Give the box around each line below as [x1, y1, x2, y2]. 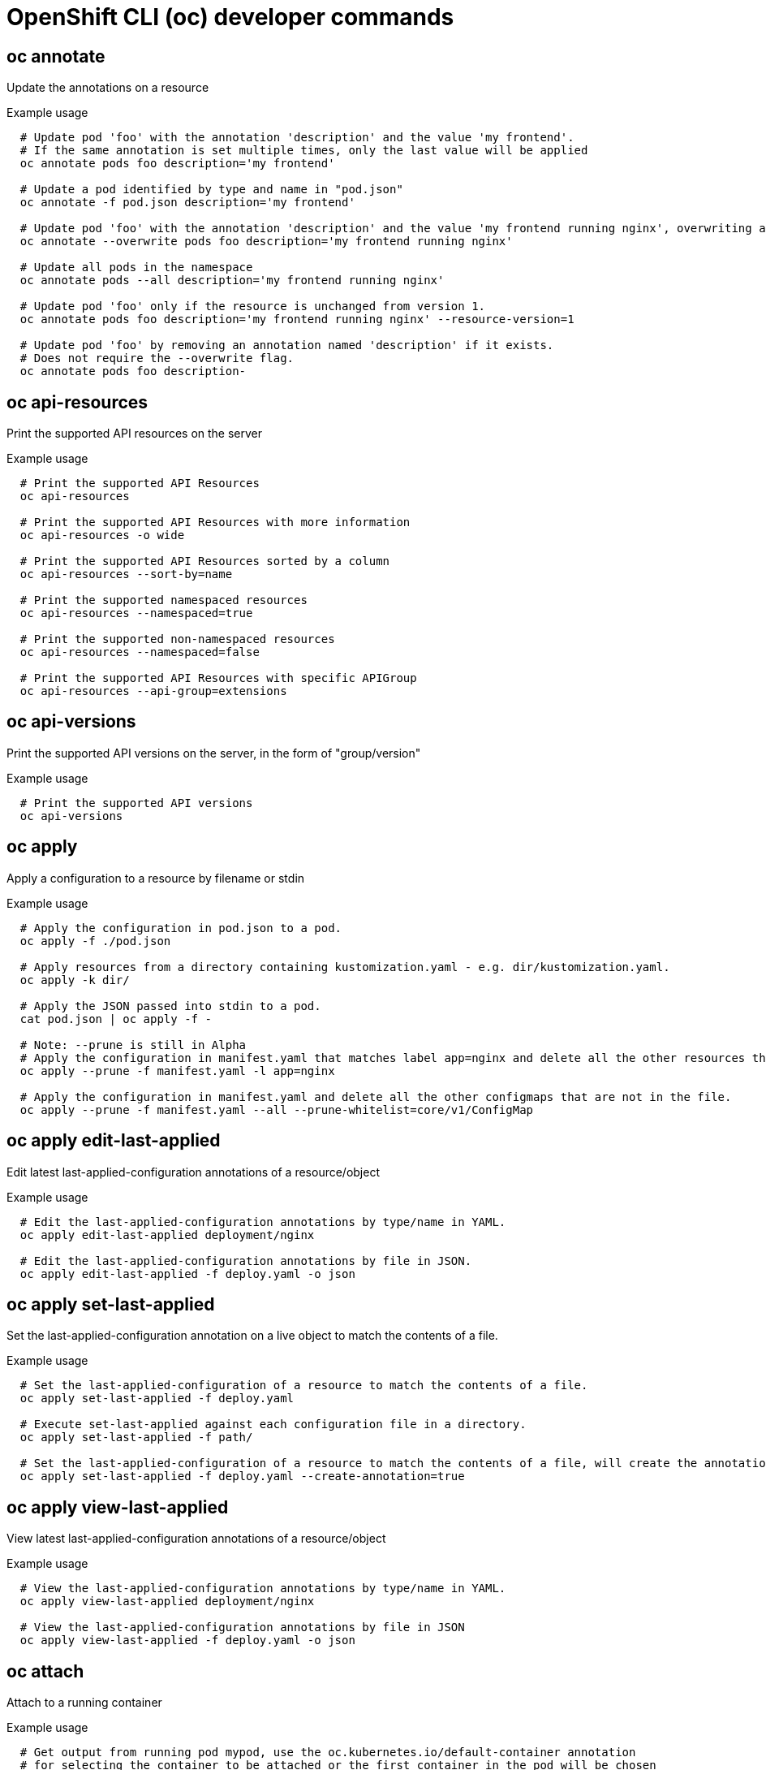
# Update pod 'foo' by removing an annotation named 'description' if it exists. [19, 339, 554, 352]
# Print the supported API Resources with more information [19, 516, 411, 529]
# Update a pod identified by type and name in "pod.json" [19, 183, 403, 196]
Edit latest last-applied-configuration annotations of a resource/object [6, 1164, 381, 1179]
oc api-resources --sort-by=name [19, 568, 233, 581]
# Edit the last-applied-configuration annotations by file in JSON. [19, 1254, 472, 1267]
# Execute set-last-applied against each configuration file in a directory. [19, 1418, 527, 1431]
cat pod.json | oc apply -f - [19, 1012, 212, 1025]
